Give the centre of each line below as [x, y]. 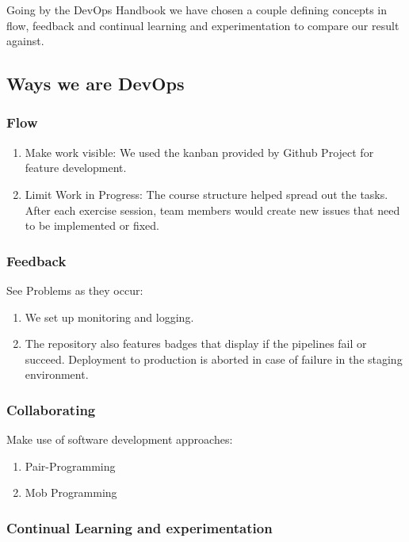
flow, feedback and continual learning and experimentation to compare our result [203, 25]
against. [25, 41]
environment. [57, 374]
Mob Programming [71, 492]
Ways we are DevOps [96, 84]
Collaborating [51, 409]
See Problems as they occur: [75, 290]
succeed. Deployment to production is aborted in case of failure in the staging [214, 359]
